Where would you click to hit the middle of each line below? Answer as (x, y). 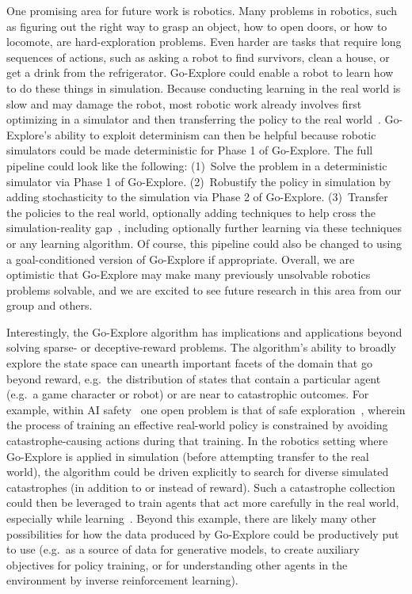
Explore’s (29, 134)
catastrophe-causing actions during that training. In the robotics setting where (197, 441)
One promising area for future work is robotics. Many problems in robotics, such (202, 10)
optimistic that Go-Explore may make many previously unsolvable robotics (189, 274)
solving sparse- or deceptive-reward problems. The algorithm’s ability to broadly (201, 347)
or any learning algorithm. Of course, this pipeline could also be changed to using (204, 243)
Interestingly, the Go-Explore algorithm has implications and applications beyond (204, 331)
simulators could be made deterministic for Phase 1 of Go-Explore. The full (190, 150)
